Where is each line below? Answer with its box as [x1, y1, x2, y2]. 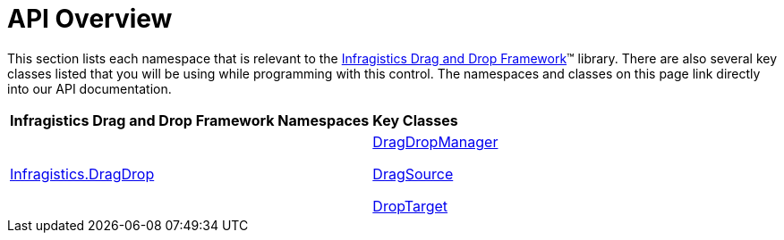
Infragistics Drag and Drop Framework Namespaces [10, 111, 370, 129]
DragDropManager [372, 132, 499, 151]
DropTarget [372, 196, 448, 215]
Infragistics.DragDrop [10, 164, 155, 183]
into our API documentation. [7, 80, 172, 96]
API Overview [7, 4, 173, 34]
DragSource [372, 164, 454, 183]
